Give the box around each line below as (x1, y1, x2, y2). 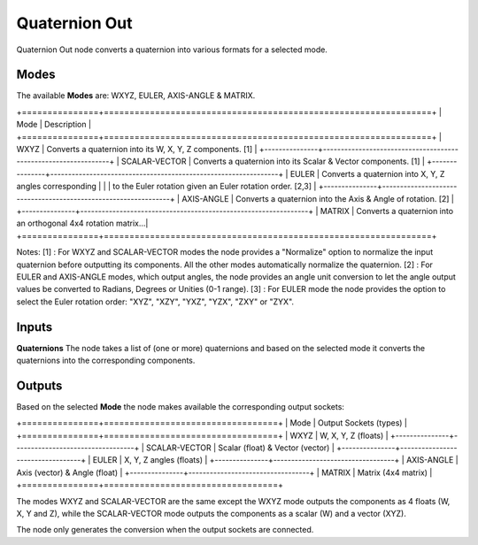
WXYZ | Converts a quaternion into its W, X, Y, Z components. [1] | (16, 144, 258, 155)
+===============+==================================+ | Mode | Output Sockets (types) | (16, 418, 407, 428)
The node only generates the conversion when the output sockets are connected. (16, 525, 314, 535)
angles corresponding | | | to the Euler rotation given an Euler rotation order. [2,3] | (16, 181, 317, 192)
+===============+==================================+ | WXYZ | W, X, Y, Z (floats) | (16, 430, 389, 441)
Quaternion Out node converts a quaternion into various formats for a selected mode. (16, 44, 328, 55)
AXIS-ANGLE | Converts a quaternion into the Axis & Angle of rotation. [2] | (181, 193, 455, 203)
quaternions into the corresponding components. (16, 355, 196, 365)
